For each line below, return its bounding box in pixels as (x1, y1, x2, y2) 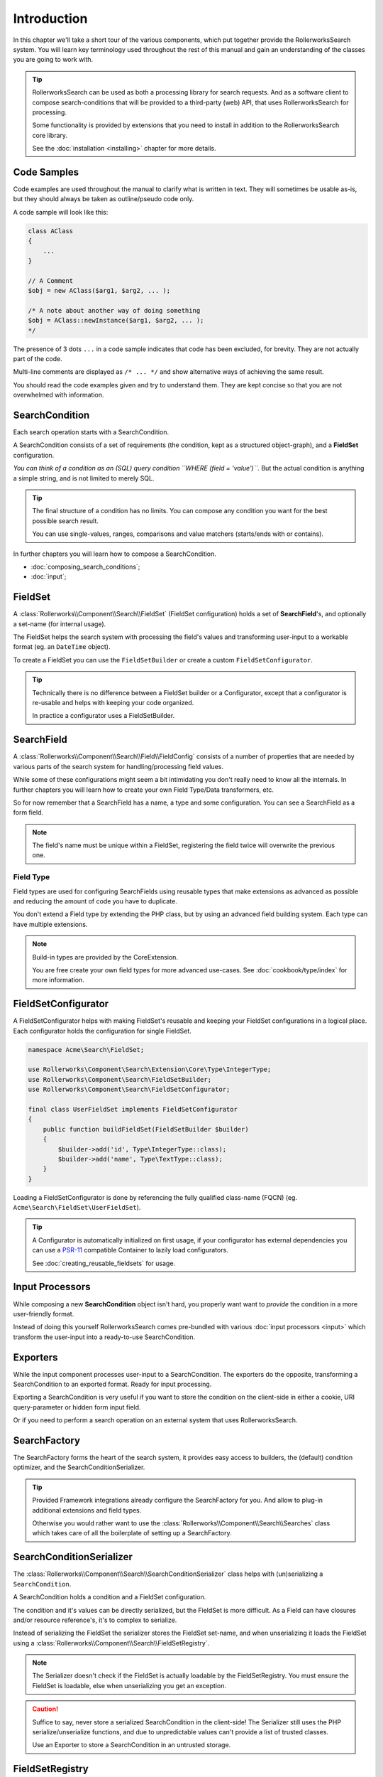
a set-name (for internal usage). (13, 619, 106, 628)
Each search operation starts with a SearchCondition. (13, 428, 170, 436)
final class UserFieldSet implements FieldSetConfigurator (28, 1105, 238, 1113)
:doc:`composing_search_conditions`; (30, 562, 140, 571)
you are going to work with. (13, 55, 94, 64)
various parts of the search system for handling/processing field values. (13, 762, 223, 771)
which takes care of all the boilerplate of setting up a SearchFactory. (32, 1529, 232, 1537)
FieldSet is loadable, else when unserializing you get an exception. (32, 1681, 227, 1690)
